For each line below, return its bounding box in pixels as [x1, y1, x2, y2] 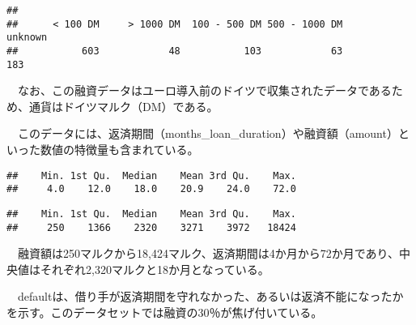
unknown [6, 32, 48, 44]
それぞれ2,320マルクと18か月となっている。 [40, 260, 270, 277]
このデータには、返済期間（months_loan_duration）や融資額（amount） [17, 125, 398, 142]
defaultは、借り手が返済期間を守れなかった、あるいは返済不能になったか [17, 288, 404, 305]
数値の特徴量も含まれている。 [40, 141, 199, 158]
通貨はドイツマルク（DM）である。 [28, 97, 219, 114]
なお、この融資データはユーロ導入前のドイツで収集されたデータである [17, 82, 392, 99]
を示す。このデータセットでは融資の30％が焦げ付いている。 [6, 304, 323, 321]
